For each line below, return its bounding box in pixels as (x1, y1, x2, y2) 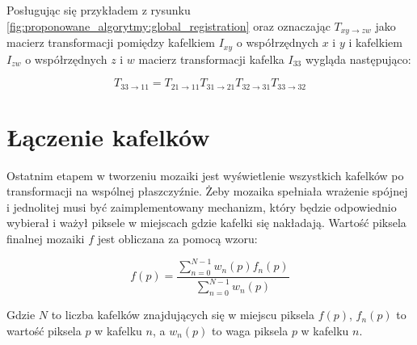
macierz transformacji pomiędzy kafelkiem (6, 34, 216, 51)
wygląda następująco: (305, 50, 411, 67)
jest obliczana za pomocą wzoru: (97, 230, 258, 247)
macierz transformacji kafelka (138, 50, 284, 67)
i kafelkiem (348, 34, 402, 51)
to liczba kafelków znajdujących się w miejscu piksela (51, 306, 314, 323)
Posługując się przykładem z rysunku (6, 2, 191, 18)
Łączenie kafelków (6, 120, 210, 153)
